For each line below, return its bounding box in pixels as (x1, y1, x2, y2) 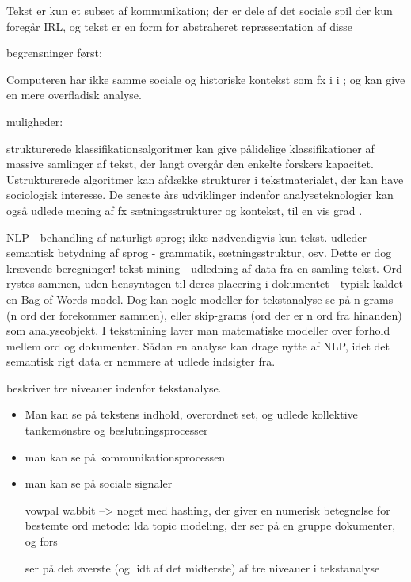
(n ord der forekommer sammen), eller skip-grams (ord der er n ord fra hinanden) (6, 306, 402, 323)
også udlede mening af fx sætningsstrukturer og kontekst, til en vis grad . (6, 201, 363, 218)
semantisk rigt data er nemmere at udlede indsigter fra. (6, 353, 276, 369)
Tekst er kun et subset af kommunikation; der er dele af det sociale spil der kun (6, 2, 393, 18)
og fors (25, 533, 58, 549)
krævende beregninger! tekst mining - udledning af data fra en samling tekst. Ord (6, 259, 402, 276)
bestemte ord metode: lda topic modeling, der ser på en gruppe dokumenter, (25, 517, 396, 534)
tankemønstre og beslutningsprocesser (25, 422, 208, 438)
